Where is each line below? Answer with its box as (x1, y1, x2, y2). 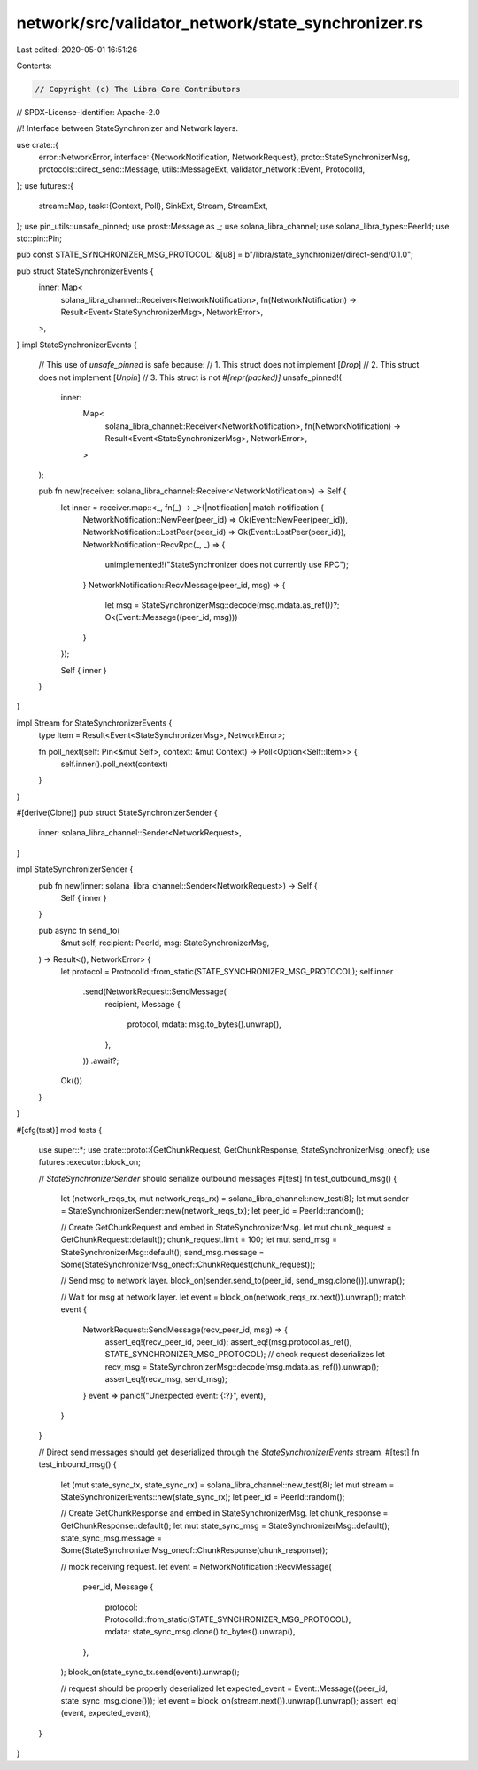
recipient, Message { (104, 998, 181, 1009)
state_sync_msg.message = (60, 1533, 163, 1543)
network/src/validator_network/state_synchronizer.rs (16, 13, 424, 33)
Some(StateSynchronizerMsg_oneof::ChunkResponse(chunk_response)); (60, 1545, 328, 1556)
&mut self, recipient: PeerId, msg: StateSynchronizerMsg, (60, 937, 270, 948)
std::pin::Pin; (16, 233, 62, 244)
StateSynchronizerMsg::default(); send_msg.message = (60, 1246, 265, 1257)
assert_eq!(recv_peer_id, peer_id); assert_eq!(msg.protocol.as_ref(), (104, 1336, 352, 1347)
